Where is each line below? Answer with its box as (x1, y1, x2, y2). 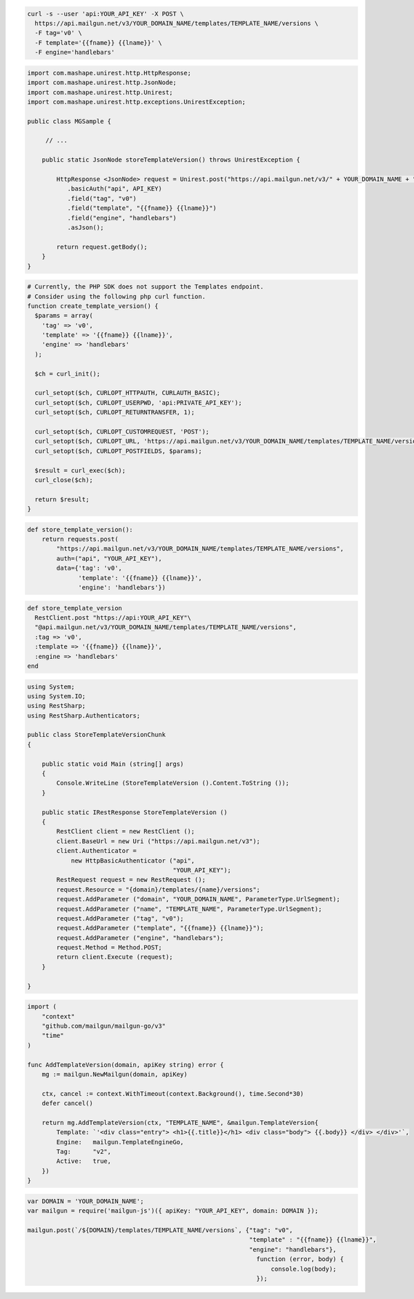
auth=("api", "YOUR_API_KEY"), (56, 555, 162, 562)
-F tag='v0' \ (34, 29, 83, 37)
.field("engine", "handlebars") (67, 214, 177, 222)
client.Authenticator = (56, 847, 137, 855)
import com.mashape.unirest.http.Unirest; (27, 88, 173, 96)
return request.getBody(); (56, 242, 148, 251)
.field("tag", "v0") (67, 194, 137, 202)
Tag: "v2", (56, 1148, 112, 1156)
